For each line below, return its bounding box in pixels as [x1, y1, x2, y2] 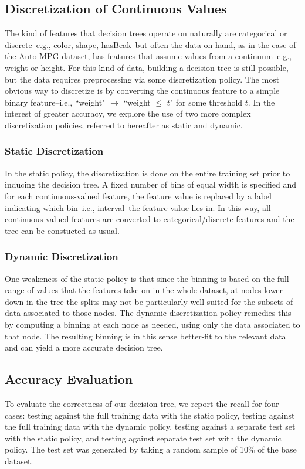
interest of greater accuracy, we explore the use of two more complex [5, 107, 251, 120]
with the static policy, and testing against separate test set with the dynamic [5, 431, 282, 444]
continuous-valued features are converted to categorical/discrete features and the [5, 213, 294, 225]
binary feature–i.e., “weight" [5, 96, 106, 108]
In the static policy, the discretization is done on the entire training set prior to [5, 166, 290, 179]
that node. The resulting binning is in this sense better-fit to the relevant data [5, 329, 286, 342]
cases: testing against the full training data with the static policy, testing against [5, 409, 295, 421]
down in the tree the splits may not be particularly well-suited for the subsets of [5, 295, 293, 307]
